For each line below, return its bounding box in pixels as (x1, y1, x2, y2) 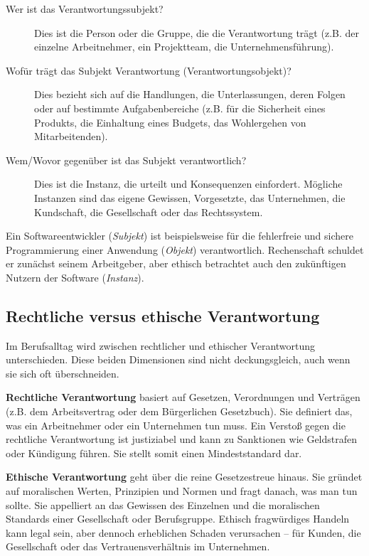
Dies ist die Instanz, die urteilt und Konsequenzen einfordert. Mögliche (34, 176, 343, 191)
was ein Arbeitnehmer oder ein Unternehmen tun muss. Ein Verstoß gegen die (6, 417, 346, 432)
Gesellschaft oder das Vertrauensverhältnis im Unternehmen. (6, 539, 270, 554)
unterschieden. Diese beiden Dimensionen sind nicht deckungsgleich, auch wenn (6, 352, 351, 367)
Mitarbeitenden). (34, 129, 108, 144)
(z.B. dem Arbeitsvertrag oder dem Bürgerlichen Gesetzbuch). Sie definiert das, (6, 404, 353, 419)
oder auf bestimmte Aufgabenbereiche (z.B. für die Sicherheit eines (34, 100, 326, 115)
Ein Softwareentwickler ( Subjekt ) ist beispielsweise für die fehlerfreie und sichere (6, 228, 353, 243)
